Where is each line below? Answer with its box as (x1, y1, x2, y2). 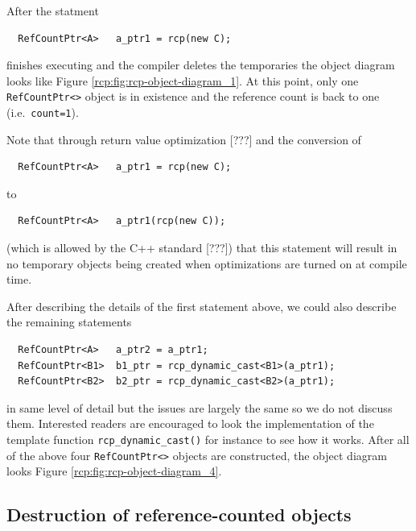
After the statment (6, 2, 99, 19)
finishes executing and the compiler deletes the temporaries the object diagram (6, 56, 395, 73)
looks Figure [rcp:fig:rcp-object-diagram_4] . (6, 463, 222, 479)
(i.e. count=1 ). (6, 104, 79, 121)
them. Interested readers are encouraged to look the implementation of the (6, 415, 374, 432)
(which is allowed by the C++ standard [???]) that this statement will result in (6, 239, 397, 256)
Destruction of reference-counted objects (6, 502, 352, 527)
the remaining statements (6, 313, 132, 330)
